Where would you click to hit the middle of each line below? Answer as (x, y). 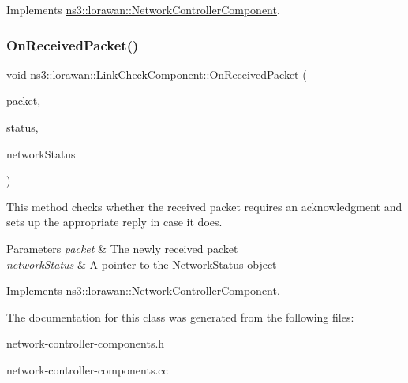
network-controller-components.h (86, 343)
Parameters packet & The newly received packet (122, 248)
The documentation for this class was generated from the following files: (180, 316)
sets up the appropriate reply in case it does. (114, 222)
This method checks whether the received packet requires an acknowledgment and (204, 206)
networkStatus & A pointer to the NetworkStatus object (142, 264)
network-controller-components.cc (87, 369)
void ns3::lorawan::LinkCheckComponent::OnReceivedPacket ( (157, 74)
